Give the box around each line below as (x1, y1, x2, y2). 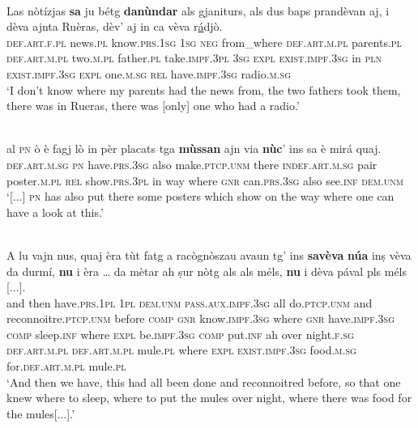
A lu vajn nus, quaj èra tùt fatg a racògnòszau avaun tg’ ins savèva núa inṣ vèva (6, 246, 412, 263)
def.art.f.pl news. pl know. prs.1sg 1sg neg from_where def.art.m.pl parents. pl (6, 33, 402, 50)
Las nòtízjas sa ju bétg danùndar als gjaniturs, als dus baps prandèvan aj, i (6, 2, 390, 19)
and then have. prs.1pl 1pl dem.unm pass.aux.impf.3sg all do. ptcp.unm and (6, 294, 373, 311)
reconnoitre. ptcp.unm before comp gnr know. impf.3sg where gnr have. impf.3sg (6, 310, 395, 327)
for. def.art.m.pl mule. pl (6, 358, 126, 375)
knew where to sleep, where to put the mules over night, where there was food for (6, 389, 412, 406)
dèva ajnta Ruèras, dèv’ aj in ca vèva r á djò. (6, 18, 223, 35)
